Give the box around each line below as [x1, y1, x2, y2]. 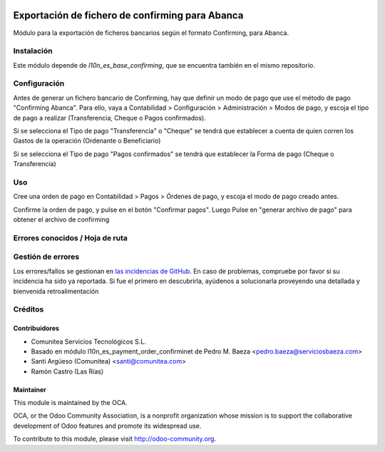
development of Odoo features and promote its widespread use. [13, 421, 202, 430]
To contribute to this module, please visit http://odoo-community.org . [13, 435, 217, 443]
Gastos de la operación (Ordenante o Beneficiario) [13, 136, 161, 145]
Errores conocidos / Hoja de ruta [13, 232, 128, 242]
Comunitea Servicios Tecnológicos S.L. [31, 337, 146, 346]
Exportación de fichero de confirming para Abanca [13, 9, 244, 21]
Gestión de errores [13, 252, 80, 262]
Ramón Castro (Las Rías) [31, 367, 104, 376]
